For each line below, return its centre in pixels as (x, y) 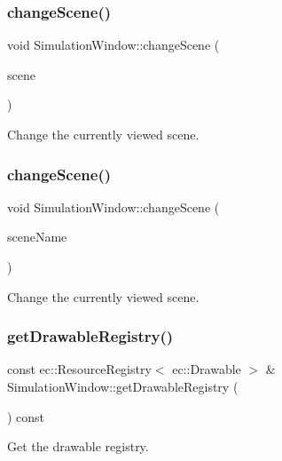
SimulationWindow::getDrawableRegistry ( (123, 386)
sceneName (37, 237)
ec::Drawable (207, 369)
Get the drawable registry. (78, 446)
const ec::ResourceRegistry (79, 369)
